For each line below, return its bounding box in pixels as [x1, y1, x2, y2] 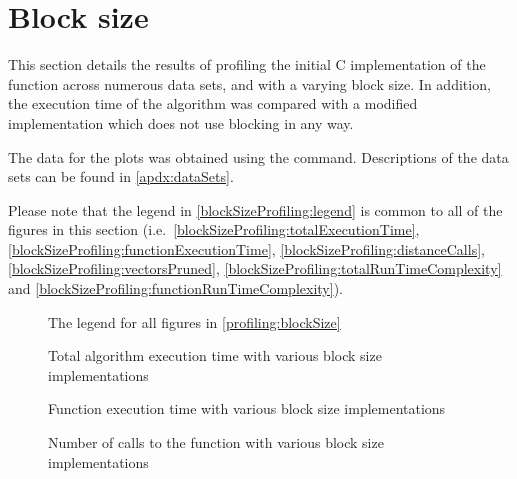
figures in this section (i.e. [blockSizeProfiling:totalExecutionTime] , [8, 219, 420, 240]
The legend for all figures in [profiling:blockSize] [48, 311, 341, 332]
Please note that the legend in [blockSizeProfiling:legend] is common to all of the [8, 199, 503, 220]
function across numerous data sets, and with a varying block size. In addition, [8, 73, 491, 94]
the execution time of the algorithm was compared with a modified [8, 93, 418, 114]
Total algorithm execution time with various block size [48, 345, 382, 366]
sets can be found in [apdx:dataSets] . [8, 166, 234, 187]
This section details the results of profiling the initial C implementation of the [8, 54, 486, 75]
